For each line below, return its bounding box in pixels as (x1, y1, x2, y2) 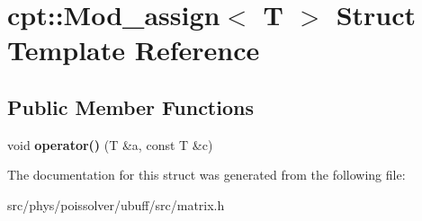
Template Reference (7, 31, 260, 68)
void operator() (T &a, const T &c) (7, 135, 213, 154)
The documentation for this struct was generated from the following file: (7, 165, 406, 184)
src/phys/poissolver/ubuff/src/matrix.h (7, 195, 225, 214)
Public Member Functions (7, 93, 254, 120)
